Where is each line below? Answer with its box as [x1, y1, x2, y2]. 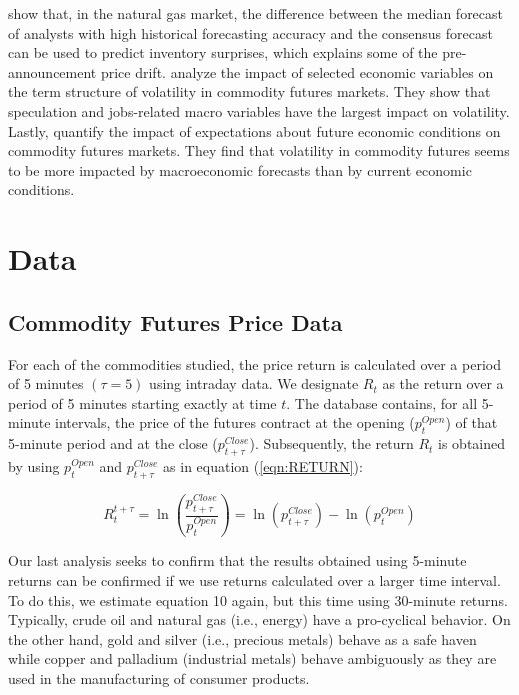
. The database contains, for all [286, 392, 478, 413]
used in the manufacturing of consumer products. [8, 667, 310, 688]
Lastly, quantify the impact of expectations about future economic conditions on [8, 120, 501, 141]
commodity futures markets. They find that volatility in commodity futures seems [8, 140, 510, 161]
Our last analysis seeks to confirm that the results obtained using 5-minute [8, 550, 467, 571]
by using [8, 455, 60, 476]
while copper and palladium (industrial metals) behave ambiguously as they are [8, 648, 497, 669]
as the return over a [382, 373, 504, 394]
